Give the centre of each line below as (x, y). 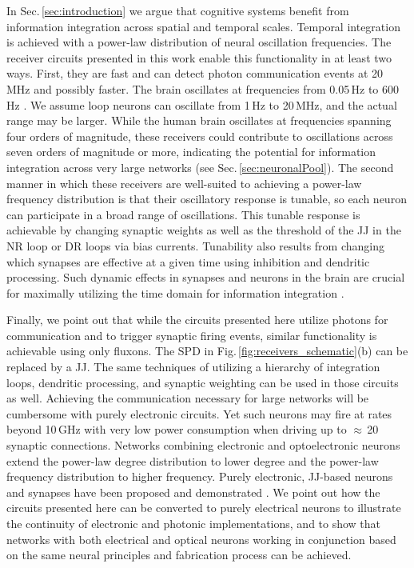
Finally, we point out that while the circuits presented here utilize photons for (197, 320)
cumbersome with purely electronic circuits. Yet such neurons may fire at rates (199, 413)
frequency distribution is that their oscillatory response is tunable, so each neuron (207, 199)
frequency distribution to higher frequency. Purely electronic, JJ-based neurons (200, 476)
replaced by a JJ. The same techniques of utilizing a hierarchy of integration (193, 367)
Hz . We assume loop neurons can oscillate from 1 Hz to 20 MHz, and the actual (202, 104)
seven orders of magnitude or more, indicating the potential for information (191, 152)
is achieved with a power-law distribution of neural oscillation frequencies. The (199, 42)
